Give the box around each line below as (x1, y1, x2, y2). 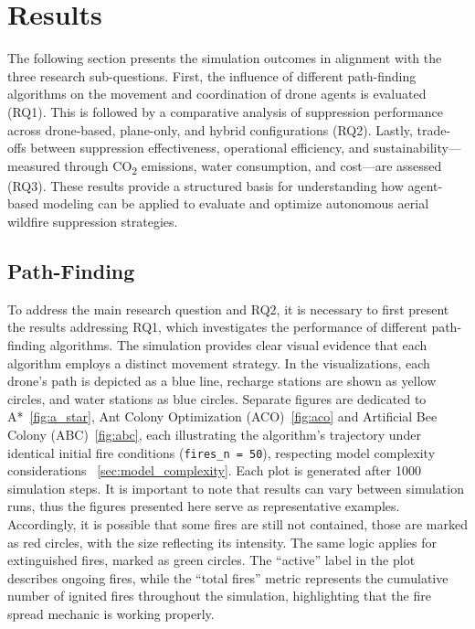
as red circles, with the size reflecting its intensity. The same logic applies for (7, 532, 438, 551)
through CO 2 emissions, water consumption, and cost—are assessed (64, 155, 442, 177)
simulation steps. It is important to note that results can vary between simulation (7, 478, 464, 497)
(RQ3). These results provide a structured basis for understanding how (7, 176, 404, 195)
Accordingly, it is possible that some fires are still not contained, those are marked (7, 514, 468, 533)
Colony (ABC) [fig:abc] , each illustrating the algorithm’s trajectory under (7, 424, 421, 443)
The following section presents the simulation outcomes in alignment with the (7, 48, 442, 68)
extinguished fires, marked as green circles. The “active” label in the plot (7, 550, 416, 570)
